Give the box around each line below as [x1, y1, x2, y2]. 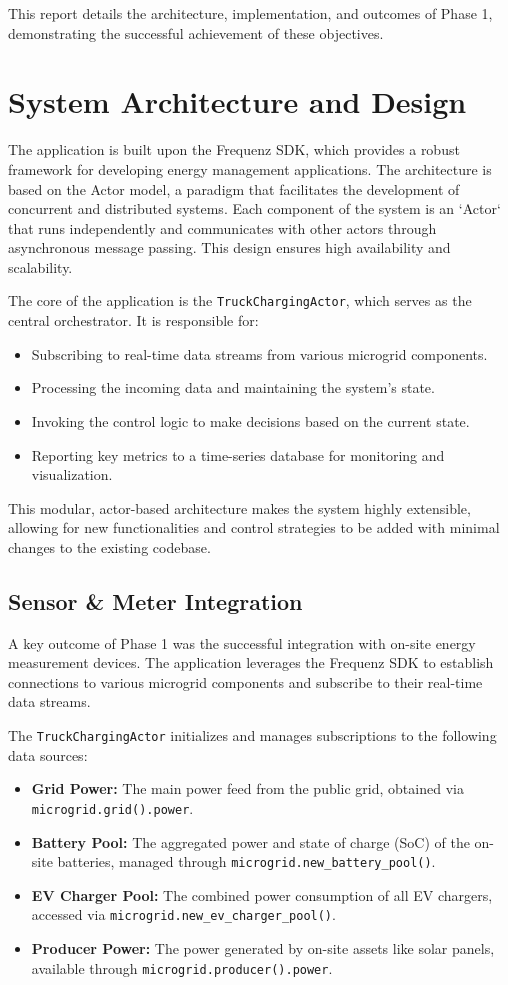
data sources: [8, 744, 88, 765]
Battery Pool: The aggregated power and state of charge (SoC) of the [31, 831, 470, 852]
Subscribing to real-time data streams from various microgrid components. [31, 343, 488, 364]
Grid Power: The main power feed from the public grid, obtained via [31, 778, 464, 799]
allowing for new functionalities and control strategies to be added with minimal [8, 517, 500, 538]
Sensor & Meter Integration [8, 585, 303, 616]
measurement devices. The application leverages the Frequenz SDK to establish [8, 652, 494, 673]
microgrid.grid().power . [31, 797, 194, 818]
